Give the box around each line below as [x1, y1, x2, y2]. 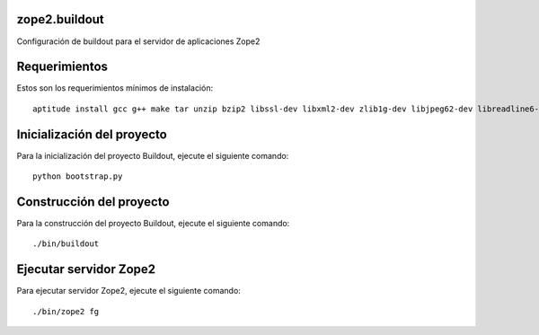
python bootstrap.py [32, 172, 123, 181]
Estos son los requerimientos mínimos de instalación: [16, 83, 214, 93]
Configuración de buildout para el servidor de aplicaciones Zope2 [16, 36, 261, 47]
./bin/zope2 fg [32, 306, 100, 316]
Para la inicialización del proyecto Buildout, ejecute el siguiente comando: [16, 150, 289, 161]
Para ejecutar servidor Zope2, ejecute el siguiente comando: [16, 286, 242, 296]
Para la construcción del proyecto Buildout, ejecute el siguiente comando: [16, 218, 290, 229]
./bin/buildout [32, 239, 100, 249]
